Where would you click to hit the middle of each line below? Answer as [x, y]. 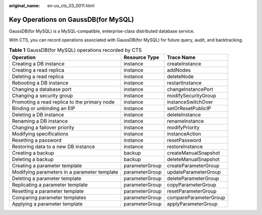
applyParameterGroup [192, 204]
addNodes [179, 70]
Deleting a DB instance [38, 115]
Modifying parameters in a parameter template [65, 172]
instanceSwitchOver [190, 102]
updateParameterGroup [194, 172]
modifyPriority [183, 128]
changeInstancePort [190, 89]
